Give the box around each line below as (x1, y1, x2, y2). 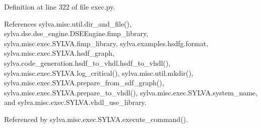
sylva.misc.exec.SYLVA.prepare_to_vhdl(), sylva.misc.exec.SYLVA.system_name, (4, 87, 257, 97)
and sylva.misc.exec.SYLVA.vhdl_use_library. (4, 97, 147, 107)
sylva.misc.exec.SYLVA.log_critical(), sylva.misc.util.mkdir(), (4, 67, 193, 78)
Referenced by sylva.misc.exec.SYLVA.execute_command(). (4, 113, 188, 124)
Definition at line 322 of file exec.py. (4, 2, 115, 12)
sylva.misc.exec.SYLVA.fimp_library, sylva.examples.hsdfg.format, (4, 38, 209, 48)
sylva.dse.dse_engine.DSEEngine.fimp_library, (4, 28, 149, 39)
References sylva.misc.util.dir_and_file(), (4, 18, 132, 29)
